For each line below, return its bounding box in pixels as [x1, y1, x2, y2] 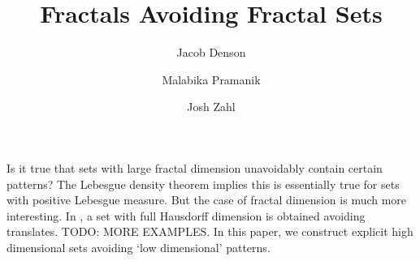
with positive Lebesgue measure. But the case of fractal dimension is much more [6, 191, 407, 208]
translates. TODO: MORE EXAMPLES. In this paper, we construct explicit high [6, 223, 414, 240]
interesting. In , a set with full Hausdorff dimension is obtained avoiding [6, 207, 366, 224]
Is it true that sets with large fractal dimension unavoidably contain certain [6, 159, 383, 176]
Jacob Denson [176, 44, 246, 61]
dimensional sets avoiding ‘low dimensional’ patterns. [6, 238, 271, 255]
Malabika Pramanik [162, 71, 261, 88]
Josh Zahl [187, 98, 236, 115]
